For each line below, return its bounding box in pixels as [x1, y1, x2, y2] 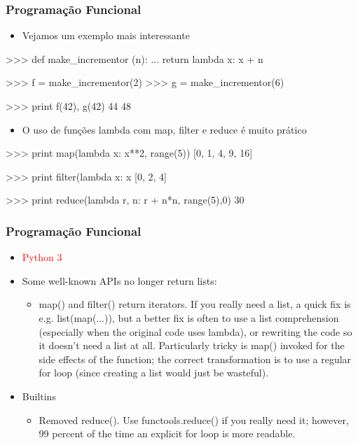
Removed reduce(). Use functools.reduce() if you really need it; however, [39, 412, 349, 427]
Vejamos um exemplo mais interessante [22, 28, 190, 43]
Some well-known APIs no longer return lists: [22, 273, 217, 288]
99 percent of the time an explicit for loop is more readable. [39, 426, 296, 441]
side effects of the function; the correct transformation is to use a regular [39, 351, 352, 366]
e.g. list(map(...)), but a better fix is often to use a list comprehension [39, 310, 339, 325]
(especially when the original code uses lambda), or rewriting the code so [39, 324, 352, 339]
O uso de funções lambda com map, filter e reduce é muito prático [22, 122, 307, 136]
